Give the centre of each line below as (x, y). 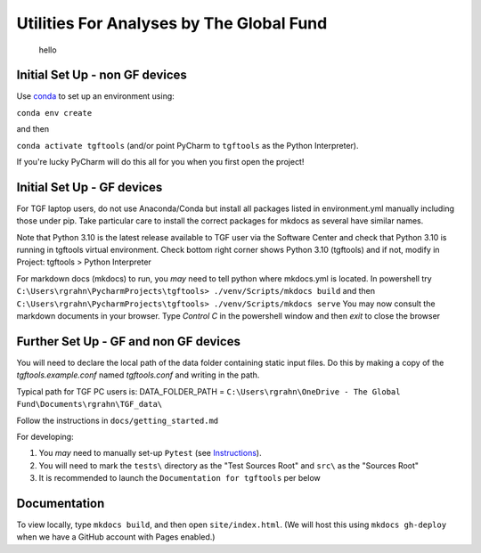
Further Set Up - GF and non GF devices (128, 342)
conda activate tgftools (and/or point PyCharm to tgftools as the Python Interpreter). (188, 145)
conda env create (54, 113)
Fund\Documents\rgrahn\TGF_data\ (90, 404)
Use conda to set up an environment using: (96, 96)
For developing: (45, 436)
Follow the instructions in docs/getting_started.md (117, 420)
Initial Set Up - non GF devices (102, 75)
